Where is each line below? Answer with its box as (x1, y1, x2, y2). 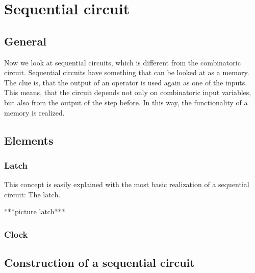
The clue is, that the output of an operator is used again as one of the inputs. (4, 77, 247, 87)
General (4, 33, 46, 49)
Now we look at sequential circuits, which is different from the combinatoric (4, 57, 241, 67)
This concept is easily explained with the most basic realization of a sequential (4, 179, 249, 190)
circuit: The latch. (4, 189, 61, 199)
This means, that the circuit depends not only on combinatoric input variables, (4, 87, 251, 98)
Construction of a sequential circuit (4, 255, 195, 270)
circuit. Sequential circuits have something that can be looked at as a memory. (4, 67, 249, 78)
